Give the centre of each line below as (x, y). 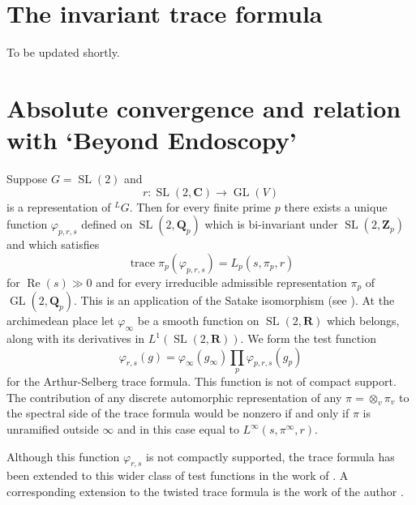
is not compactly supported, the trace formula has (270, 456)
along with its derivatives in (76, 338)
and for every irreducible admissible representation (221, 282)
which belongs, (363, 321)
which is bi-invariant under (271, 224)
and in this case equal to (178, 429)
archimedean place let (60, 321)
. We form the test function (308, 338)
